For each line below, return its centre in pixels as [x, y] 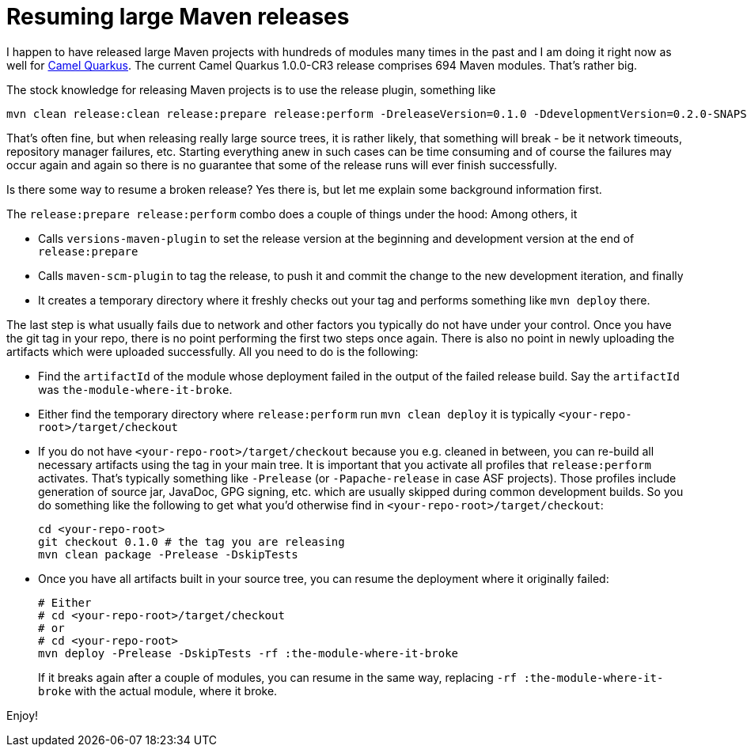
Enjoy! [23, 715]
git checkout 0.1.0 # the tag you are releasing [191, 541]
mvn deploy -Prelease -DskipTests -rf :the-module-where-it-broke [248, 653]
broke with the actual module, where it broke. [158, 691]
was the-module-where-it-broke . [135, 389]
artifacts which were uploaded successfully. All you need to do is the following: [212, 351]
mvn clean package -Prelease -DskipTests [168, 554]
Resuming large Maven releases [178, 17]
